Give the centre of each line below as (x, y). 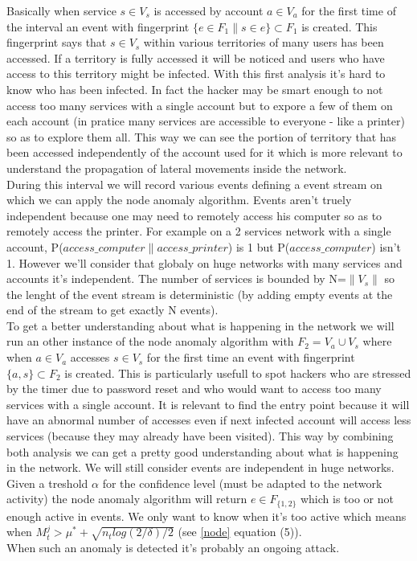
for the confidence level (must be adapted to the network (242, 483)
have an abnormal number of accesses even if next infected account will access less (209, 420)
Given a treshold (47, 483)
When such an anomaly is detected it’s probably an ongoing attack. (173, 548)
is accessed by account (208, 10)
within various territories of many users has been (264, 42)
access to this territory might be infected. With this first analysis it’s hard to (196, 74)
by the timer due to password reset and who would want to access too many (194, 389)
